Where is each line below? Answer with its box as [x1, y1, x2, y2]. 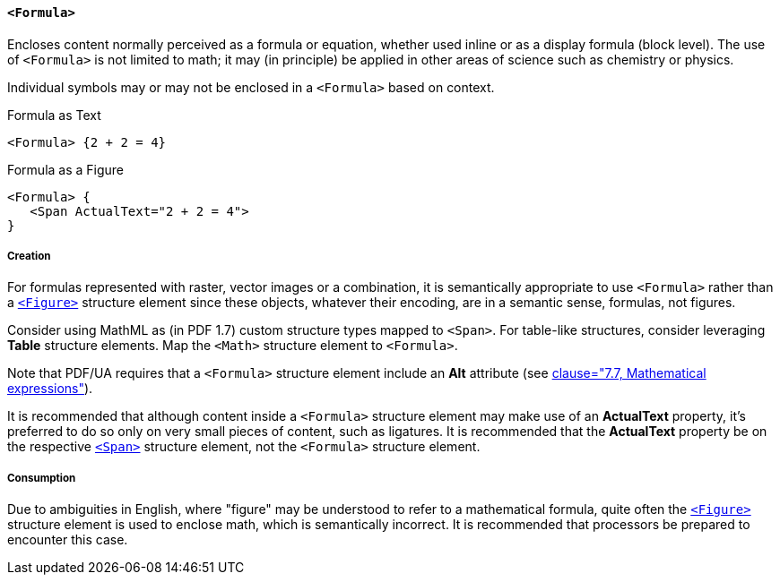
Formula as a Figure [7, 161, 125, 177]
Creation [7, 250, 51, 262]
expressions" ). [7, 381, 93, 397]
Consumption [7, 471, 76, 484]
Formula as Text [7, 107, 101, 123]
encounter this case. [7, 532, 128, 548]
